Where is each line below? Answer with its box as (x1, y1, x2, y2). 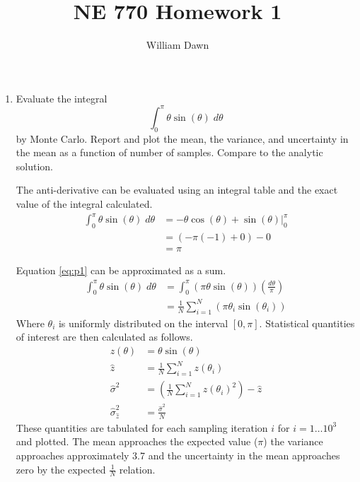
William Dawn (146, 37, 209, 52)
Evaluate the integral (16, 90, 108, 105)
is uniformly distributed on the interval (58, 315, 228, 330)
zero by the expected (16, 462, 106, 476)
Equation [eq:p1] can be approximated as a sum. (16, 262, 226, 277)
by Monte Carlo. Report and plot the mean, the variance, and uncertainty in (16, 131, 349, 146)
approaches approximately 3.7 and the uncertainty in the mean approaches (16, 447, 340, 462)
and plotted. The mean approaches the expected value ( (16, 434, 258, 449)
